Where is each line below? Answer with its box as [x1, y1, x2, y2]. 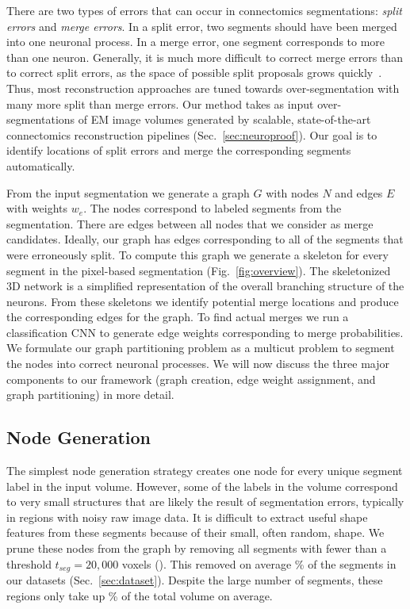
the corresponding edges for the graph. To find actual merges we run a [6, 308, 349, 325]
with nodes [266, 184, 319, 201]
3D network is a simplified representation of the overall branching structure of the [6, 278, 404, 294]
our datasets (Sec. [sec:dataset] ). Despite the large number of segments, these [6, 572, 383, 588]
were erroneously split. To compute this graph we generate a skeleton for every [6, 246, 389, 262]
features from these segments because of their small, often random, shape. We [6, 524, 385, 541]
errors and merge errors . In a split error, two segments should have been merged [6, 17, 397, 34]
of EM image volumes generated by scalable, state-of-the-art [78, 111, 371, 128]
